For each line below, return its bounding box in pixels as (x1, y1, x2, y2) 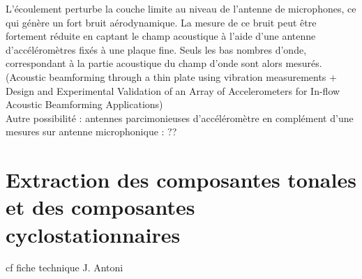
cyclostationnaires (6, 220, 181, 248)
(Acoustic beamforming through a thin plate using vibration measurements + (6, 69, 337, 84)
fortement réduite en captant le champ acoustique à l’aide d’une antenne (6, 29, 316, 43)
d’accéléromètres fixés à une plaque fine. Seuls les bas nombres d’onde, (6, 42, 307, 56)
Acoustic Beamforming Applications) (6, 97, 163, 112)
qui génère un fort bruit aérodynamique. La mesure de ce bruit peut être (6, 15, 317, 29)
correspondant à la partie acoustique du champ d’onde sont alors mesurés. (6, 56, 322, 70)
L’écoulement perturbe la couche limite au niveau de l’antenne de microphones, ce (6, 1, 356, 15)
